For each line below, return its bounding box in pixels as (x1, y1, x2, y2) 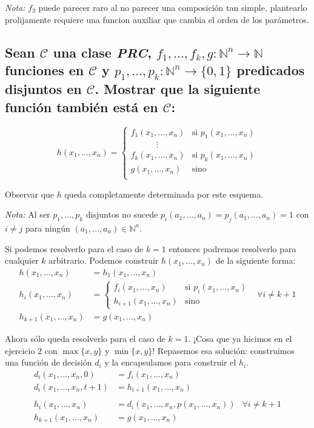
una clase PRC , (53, 42, 152, 61)
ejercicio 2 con (5, 344, 58, 356)
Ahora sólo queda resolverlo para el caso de (5, 332, 165, 345)
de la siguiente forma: (215, 254, 296, 267)
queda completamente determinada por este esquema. (64, 187, 264, 200)
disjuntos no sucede (85, 208, 158, 221)
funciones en (5, 60, 84, 79)
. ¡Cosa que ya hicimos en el (188, 332, 292, 345)
